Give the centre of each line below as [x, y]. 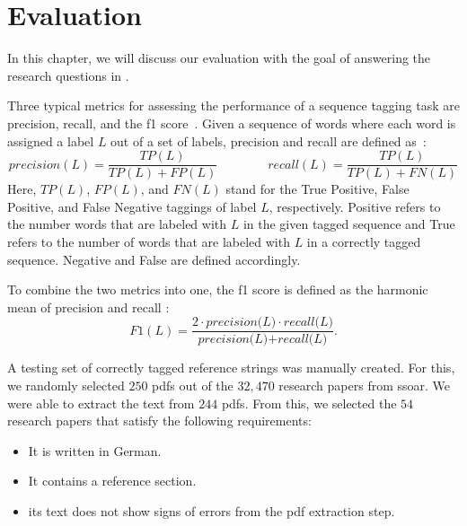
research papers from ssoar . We [365, 385]
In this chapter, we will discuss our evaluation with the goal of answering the [219, 58]
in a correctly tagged [364, 241]
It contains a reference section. [112, 481]
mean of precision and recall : [88, 307]
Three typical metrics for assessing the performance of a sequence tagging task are [233, 105]
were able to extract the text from [101, 403]
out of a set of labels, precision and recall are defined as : [269, 140]
